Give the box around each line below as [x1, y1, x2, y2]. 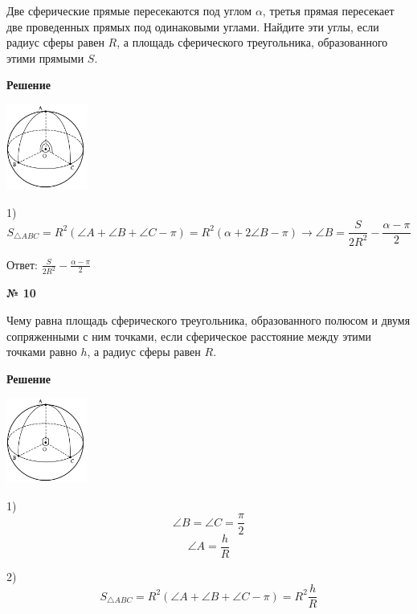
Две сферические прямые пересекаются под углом [6, 2, 252, 18]
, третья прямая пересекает [262, 2, 395, 18]
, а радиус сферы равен [87, 343, 201, 360]
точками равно [6, 343, 77, 360]
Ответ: [6, 256, 38, 272]
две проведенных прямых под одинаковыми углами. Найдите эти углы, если [6, 18, 379, 35]
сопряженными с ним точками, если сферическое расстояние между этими [6, 327, 372, 344]
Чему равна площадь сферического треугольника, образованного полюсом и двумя [6, 311, 411, 328]
